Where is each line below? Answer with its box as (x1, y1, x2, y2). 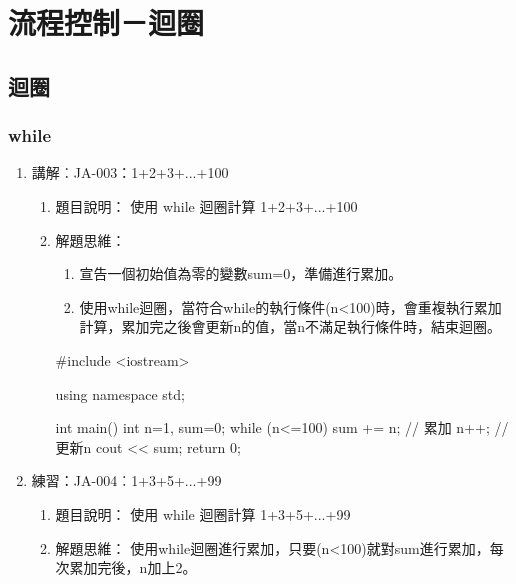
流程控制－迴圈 (8, 2, 205, 43)
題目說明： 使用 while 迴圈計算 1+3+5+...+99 (55, 503, 351, 524)
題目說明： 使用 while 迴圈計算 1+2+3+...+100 (55, 195, 358, 216)
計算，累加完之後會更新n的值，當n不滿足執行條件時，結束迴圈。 (79, 316, 501, 337)
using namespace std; (55, 383, 185, 404)
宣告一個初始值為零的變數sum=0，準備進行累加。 (79, 263, 403, 284)
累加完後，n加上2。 (69, 557, 197, 578)
